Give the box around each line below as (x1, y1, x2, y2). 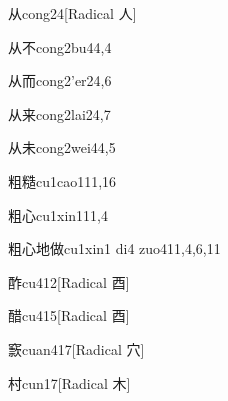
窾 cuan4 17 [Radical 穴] (8, 338, 145, 359)
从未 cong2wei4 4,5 (8, 137, 116, 158)
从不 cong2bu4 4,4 (8, 36, 112, 57)
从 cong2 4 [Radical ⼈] (8, 3, 137, 23)
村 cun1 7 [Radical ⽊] (8, 372, 131, 393)
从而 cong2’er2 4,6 (8, 70, 112, 91)
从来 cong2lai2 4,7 (8, 103, 111, 124)
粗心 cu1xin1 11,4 (8, 204, 108, 225)
